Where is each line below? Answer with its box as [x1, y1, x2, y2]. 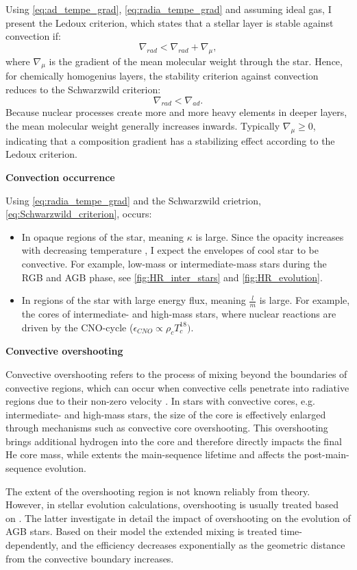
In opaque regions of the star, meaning [21, 229, 184, 244]
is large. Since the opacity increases [195, 229, 344, 244]
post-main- [304, 447, 349, 462]
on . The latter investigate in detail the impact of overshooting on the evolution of [5, 510, 351, 525]
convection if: [5, 29, 61, 43]
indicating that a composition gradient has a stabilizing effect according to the [5, 133, 335, 147]
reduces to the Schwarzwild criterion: [5, 82, 161, 96]
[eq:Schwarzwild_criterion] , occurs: [5, 206, 152, 221]
